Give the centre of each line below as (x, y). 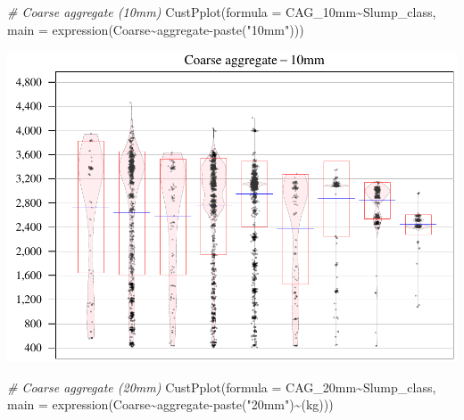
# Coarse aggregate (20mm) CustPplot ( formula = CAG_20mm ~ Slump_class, (222, 387)
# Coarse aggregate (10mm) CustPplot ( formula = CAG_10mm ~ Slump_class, (222, 12)
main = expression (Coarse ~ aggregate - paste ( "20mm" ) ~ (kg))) (170, 404)
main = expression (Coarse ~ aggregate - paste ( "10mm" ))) (156, 29)
